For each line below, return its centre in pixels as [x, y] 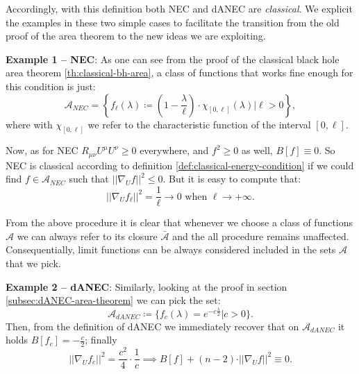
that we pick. [33, 263]
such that [89, 179]
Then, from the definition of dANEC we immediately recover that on [152, 326]
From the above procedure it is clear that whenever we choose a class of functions [179, 222]
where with [29, 124]
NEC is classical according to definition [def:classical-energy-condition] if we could [180, 165]
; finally [101, 340]
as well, [257, 150]
